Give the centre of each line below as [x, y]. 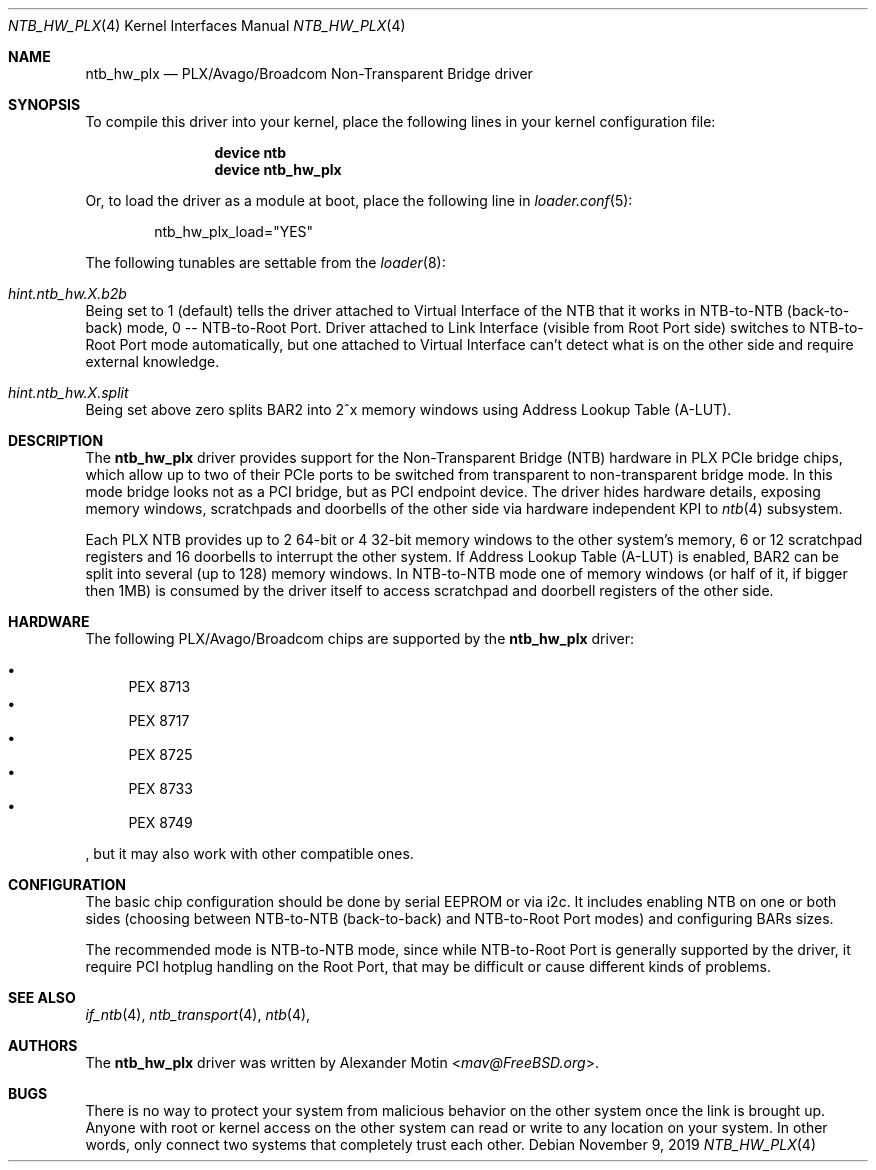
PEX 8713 [159, 686]
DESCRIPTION [56, 440]
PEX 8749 [160, 822]
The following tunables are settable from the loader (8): [265, 262]
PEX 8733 [160, 788]
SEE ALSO [42, 997]
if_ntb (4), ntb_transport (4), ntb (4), [198, 1014]
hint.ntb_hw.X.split [68, 392]
